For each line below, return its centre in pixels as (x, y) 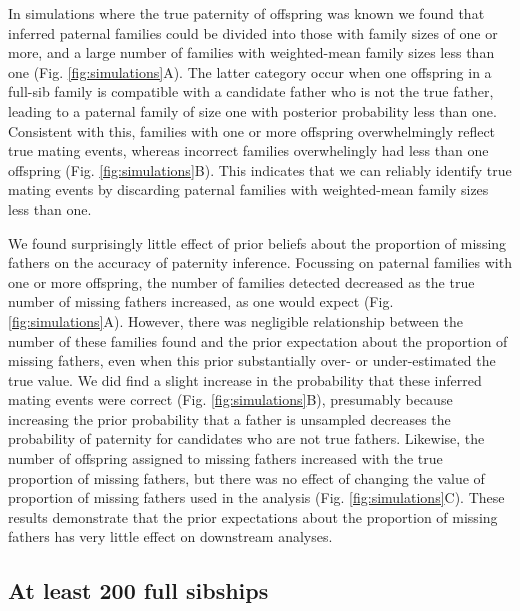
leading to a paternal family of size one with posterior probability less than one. (252, 110)
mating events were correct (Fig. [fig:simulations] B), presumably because (230, 399)
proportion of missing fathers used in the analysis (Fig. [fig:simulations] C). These (256, 497)
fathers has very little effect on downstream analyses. (170, 536)
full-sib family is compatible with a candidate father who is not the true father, (251, 91)
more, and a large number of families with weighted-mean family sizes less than (251, 52)
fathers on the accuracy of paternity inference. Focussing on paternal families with (260, 262)
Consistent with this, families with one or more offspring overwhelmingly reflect (252, 130)
